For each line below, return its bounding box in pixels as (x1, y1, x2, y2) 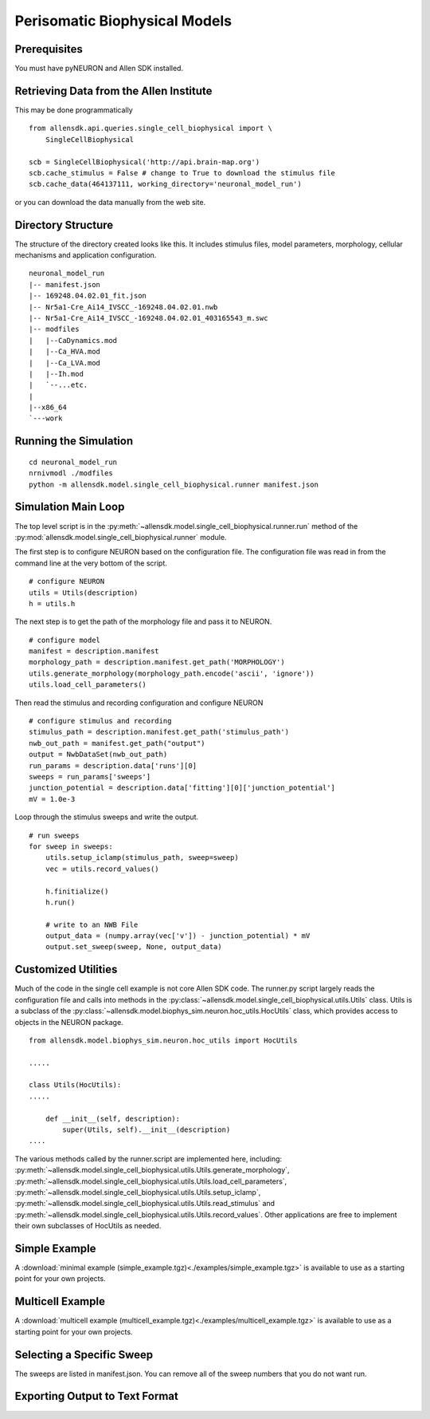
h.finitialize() (45, 886, 109, 896)
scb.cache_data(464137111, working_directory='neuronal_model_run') (29, 179, 302, 189)
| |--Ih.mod (29, 369, 84, 378)
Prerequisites (14, 42, 83, 56)
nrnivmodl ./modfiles (29, 469, 113, 478)
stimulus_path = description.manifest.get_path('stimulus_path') (29, 727, 290, 737)
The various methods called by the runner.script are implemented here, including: (14, 1153, 283, 1164)
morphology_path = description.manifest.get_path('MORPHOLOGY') (29, 658, 286, 667)
